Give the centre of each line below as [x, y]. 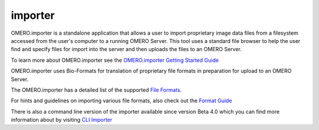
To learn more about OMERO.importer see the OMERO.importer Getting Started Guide [115, 60]
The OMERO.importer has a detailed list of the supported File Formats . [96, 90]
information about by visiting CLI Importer [61, 120]
